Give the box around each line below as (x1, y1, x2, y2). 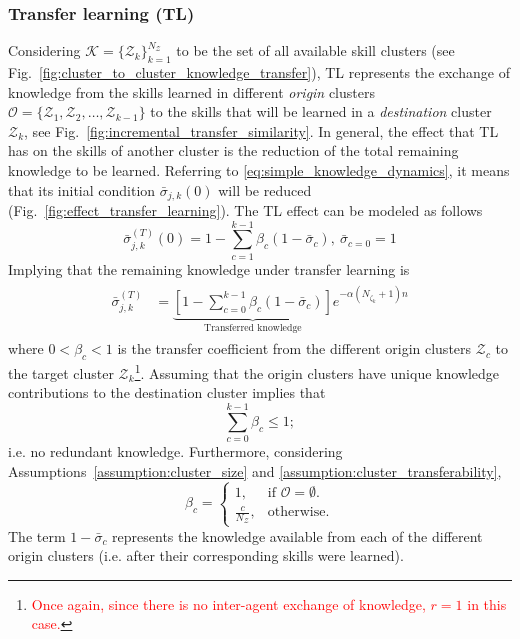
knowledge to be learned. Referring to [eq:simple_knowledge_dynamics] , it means (8, 159, 510, 180)
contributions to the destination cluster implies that (8, 382, 326, 403)
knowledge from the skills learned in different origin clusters (8, 81, 375, 102)
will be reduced (218, 179, 312, 200)
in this (467, 593, 507, 614)
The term (8, 525, 66, 546)
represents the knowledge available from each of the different (112, 525, 483, 546)
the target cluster (8, 362, 114, 383)
